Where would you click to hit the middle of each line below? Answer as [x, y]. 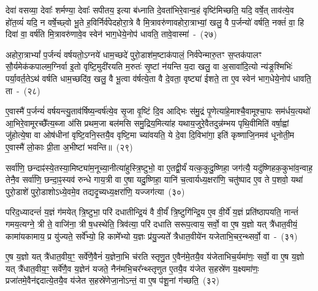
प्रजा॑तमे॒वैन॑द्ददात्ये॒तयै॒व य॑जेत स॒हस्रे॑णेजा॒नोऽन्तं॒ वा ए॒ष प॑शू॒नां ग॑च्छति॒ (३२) [112, 280]
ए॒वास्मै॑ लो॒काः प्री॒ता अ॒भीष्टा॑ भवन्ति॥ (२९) [69, 146]
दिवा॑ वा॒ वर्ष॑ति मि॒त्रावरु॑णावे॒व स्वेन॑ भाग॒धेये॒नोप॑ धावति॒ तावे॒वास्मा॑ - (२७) [111, 34]
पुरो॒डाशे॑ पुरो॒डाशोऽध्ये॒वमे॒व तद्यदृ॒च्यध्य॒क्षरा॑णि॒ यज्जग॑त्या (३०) [95, 191]
